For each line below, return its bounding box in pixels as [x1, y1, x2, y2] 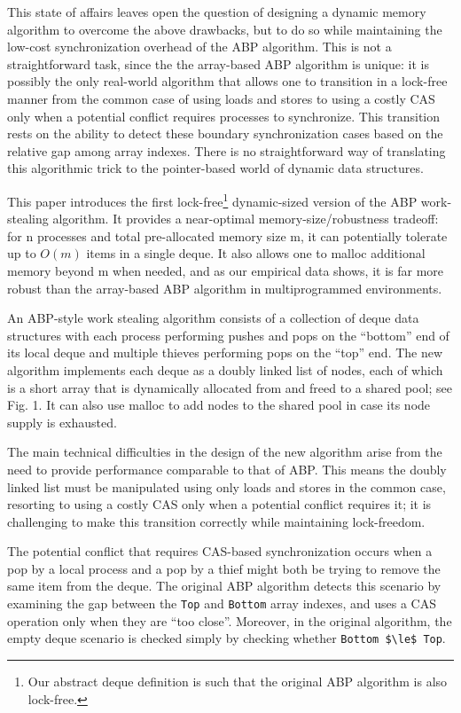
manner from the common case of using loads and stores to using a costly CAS [7, 89, 435, 107]
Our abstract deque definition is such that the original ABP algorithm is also [27, 671, 448, 690]
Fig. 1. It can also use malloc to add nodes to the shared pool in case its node [7, 396, 431, 414]
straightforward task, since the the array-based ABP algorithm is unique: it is [7, 54, 429, 73]
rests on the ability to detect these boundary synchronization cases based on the [7, 124, 443, 143]
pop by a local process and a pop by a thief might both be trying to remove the [7, 559, 441, 577]
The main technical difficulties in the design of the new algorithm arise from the [7, 443, 442, 461]
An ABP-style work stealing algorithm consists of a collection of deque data [7, 309, 419, 327]
